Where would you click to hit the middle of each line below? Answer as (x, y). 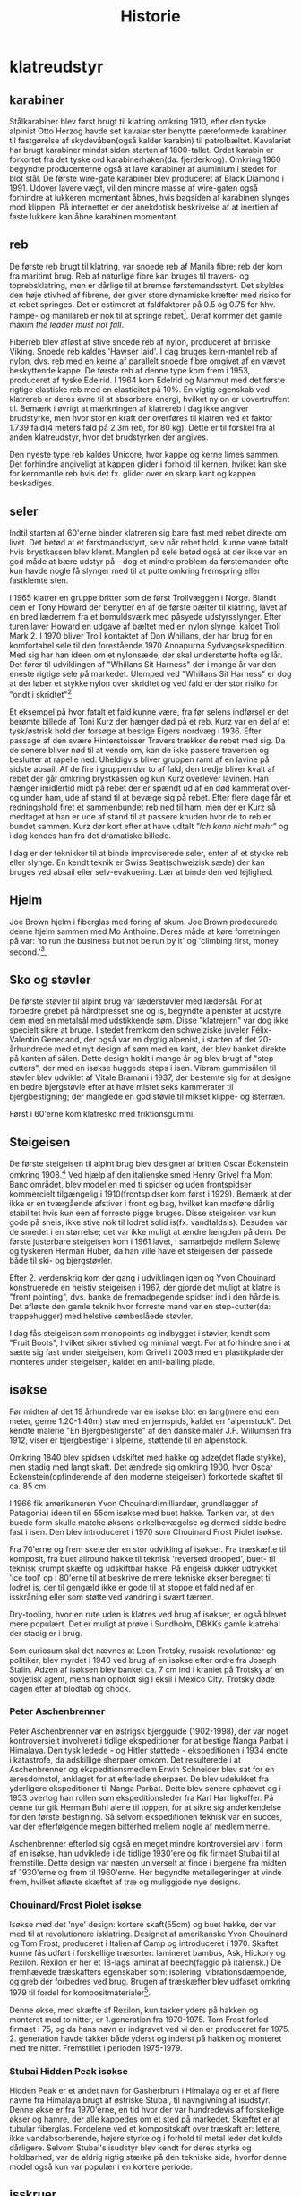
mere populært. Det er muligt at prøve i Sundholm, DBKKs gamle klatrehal (145, 1624)
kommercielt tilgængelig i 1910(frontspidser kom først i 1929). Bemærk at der (150, 1194)
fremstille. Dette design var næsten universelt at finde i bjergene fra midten (148, 1862)
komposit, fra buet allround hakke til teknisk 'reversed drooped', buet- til (142, 1558)
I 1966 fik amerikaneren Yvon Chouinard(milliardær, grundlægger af (134, 1503)
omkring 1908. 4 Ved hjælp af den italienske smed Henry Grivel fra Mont (141, 1174)
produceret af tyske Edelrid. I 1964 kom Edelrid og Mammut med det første (147, 380)
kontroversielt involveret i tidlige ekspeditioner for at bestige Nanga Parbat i (149, 1740)
